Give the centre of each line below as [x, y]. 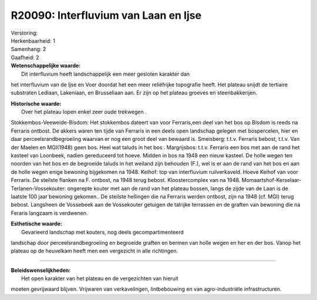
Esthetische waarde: [37, 224]
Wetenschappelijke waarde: [46, 66]
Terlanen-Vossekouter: [38, 188]
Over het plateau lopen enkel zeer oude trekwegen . [84, 112]
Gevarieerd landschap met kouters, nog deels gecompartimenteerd [103, 232]
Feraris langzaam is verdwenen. [49, 213]
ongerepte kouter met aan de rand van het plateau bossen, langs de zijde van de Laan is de [178, 188]
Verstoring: [24, 33]
